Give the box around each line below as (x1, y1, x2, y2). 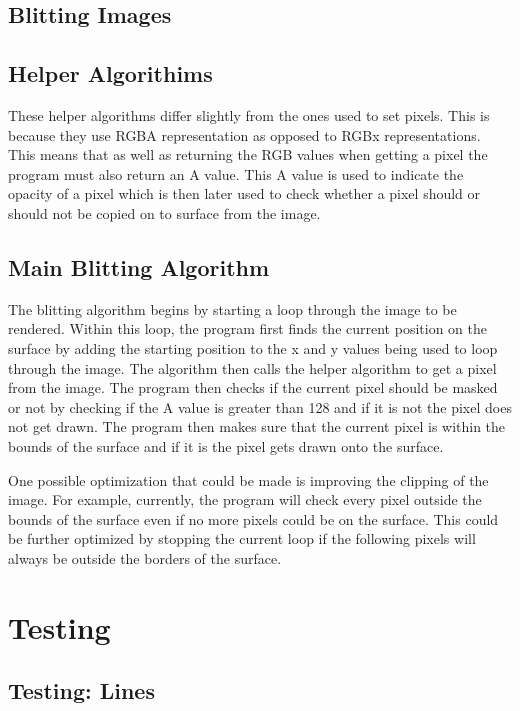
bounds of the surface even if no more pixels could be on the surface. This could (8, 508, 499, 529)
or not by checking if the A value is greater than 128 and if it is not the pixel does (8, 396, 512, 417)
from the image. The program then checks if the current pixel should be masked (8, 377, 498, 398)
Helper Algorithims (8, 58, 213, 89)
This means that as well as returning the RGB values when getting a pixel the (8, 144, 488, 165)
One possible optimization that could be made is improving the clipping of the (8, 469, 489, 490)
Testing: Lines (8, 675, 155, 706)
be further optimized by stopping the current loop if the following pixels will (8, 528, 476, 549)
